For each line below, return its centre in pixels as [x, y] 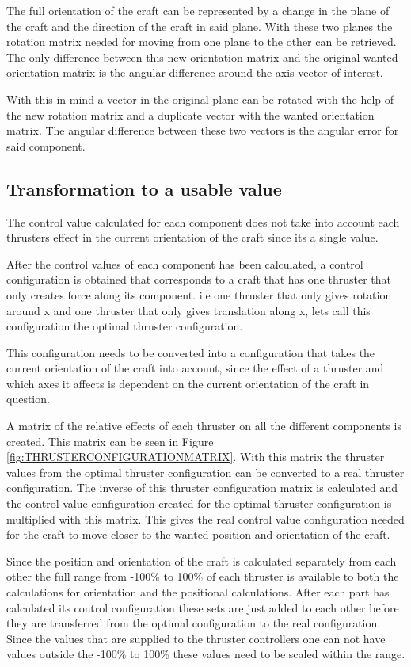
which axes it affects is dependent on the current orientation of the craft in [188, 383]
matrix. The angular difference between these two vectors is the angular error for [203, 130]
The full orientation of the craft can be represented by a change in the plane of [198, 10]
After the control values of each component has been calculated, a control [185, 263]
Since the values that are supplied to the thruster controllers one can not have [196, 638]
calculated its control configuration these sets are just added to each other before [203, 607]
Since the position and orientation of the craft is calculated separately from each [202, 560]
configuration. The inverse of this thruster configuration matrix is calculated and [202, 488]
